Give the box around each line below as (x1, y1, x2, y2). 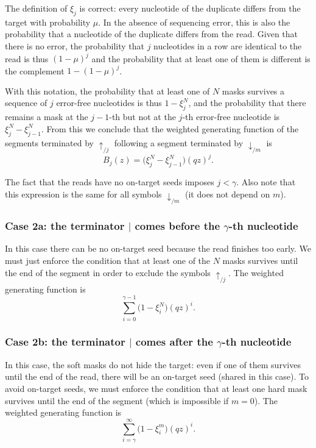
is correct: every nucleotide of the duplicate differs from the (79, 2, 301, 14)
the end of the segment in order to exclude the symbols (5, 266, 211, 279)
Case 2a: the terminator (5, 218, 125, 233)
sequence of (5, 96, 47, 109)
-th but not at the (109, 110, 176, 123)
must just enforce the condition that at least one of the (5, 254, 211, 266)
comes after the (135, 334, 213, 349)
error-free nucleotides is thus (56, 96, 162, 109)
